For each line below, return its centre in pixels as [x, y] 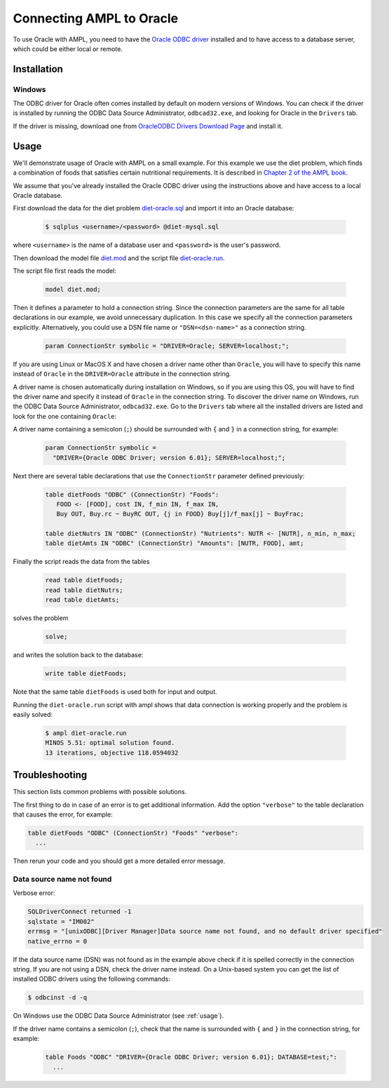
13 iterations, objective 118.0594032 [112, 753]
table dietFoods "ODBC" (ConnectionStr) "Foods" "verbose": [133, 833]
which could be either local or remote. [68, 48]
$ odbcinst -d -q [57, 998]
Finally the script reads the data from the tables [81, 562]
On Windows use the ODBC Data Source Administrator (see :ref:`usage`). [118, 1016]
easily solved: [33, 714]
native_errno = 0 [57, 941]
